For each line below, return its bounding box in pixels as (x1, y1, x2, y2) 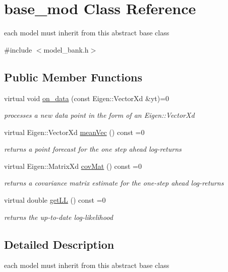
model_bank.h (43, 44, 89, 55)
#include (4, 44, 32, 55)
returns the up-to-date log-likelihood (4, 211, 113, 222)
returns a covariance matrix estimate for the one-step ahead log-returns (4, 177, 224, 188)
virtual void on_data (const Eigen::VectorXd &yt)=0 (4, 93, 169, 103)
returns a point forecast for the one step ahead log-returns (4, 144, 182, 154)
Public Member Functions (4, 69, 142, 84)
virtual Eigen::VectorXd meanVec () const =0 (4, 126, 145, 137)
